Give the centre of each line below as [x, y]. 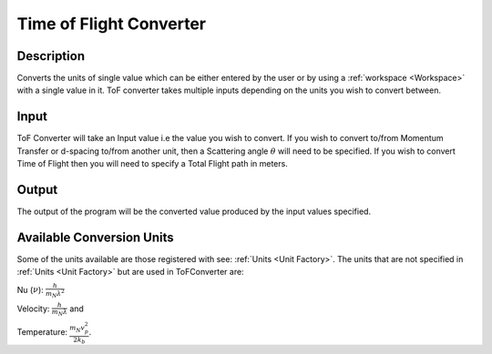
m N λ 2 [56, 293]
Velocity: [33, 308]
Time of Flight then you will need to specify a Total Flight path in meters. [153, 164]
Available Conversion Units [96, 237]
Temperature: [42, 331]
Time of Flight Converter [112, 24]
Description [51, 56]
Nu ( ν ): [31, 289]
